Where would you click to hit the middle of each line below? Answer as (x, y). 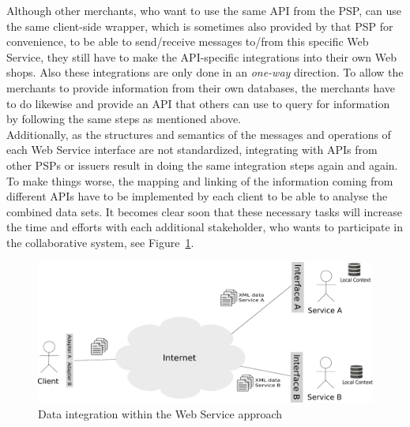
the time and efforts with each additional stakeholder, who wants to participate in (205, 227)
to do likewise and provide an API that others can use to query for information (198, 103)
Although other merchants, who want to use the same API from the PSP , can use (204, 10)
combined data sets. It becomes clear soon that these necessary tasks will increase (204, 211)
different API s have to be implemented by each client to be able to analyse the (197, 196)
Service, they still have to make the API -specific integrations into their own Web (202, 56)
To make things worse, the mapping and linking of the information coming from (200, 180)
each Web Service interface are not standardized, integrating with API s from (192, 150)
